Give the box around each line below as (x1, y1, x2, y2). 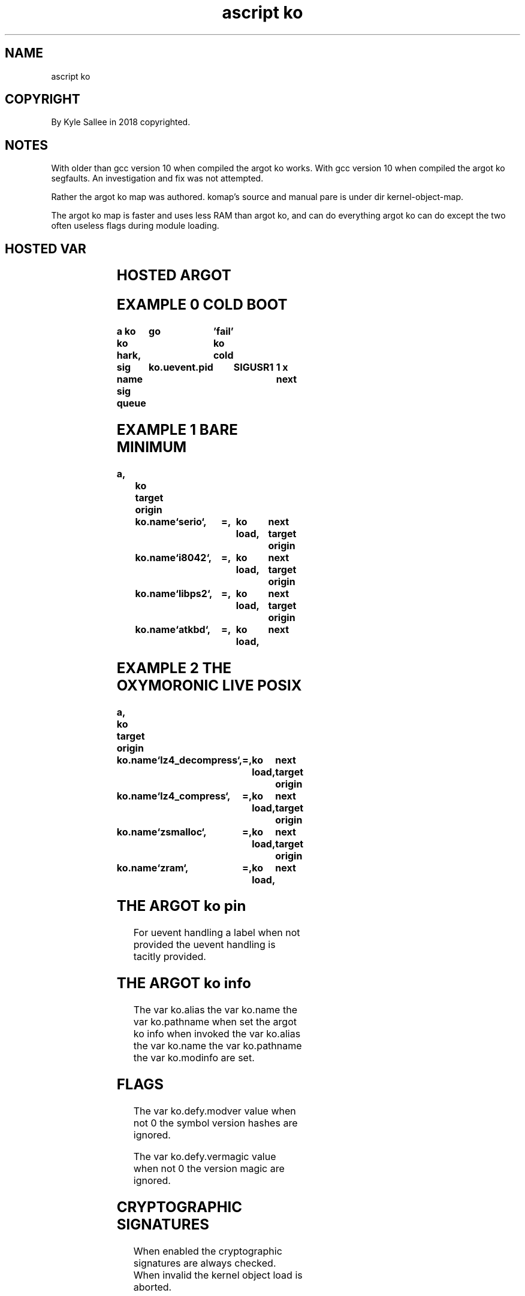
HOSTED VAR (5, 241, 86, 256)
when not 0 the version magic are (133, 1162, 285, 1174)
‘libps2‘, (175, 587, 213, 599)
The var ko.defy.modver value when (133, 1105, 296, 1117)
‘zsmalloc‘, (157, 825, 207, 838)
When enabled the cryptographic (133, 1244, 282, 1257)
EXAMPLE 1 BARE (116, 420, 238, 438)
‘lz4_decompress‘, (157, 753, 243, 766)
